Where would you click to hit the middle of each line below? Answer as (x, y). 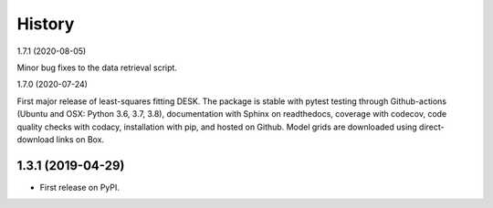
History (46, 24)
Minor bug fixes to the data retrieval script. (97, 68)
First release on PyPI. (80, 187)
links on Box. (80, 139)
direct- (431, 127)
